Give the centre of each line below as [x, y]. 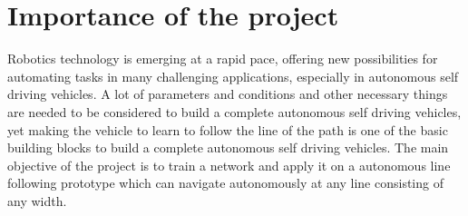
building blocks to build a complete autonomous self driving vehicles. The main [228, 147]
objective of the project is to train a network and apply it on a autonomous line [229, 165]
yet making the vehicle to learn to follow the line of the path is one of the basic [228, 129]
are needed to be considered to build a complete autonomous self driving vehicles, [234, 111]
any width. [37, 200]
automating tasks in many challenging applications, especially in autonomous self [233, 76]
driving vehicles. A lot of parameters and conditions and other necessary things [228, 94]
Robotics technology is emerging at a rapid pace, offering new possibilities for [223, 59]
